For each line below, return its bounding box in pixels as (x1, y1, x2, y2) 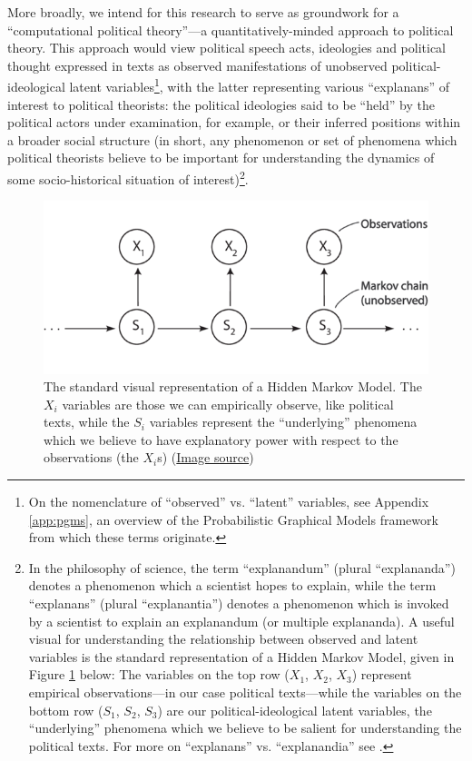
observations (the (44, 448, 139, 467)
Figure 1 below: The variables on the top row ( (28, 665, 290, 684)
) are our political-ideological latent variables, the (157, 700, 432, 719)
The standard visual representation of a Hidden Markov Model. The (44, 377, 422, 396)
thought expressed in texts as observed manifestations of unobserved (7, 55, 388, 74)
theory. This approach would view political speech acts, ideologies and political (7, 38, 447, 57)
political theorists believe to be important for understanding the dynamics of (7, 148, 435, 167)
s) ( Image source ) (157, 448, 254, 467)
